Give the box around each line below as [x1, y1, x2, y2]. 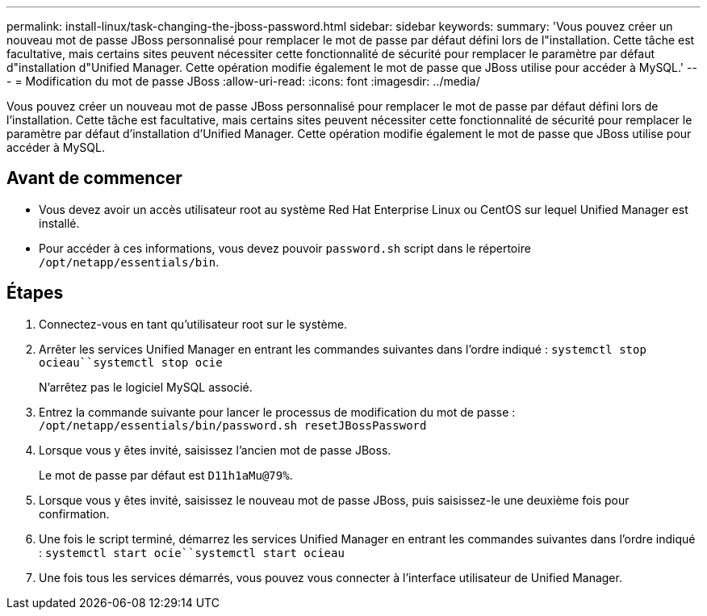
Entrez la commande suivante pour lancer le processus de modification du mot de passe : [39, 404, 516, 419]
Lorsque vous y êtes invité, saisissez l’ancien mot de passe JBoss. [39, 442, 391, 457]
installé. [39, 216, 80, 230]
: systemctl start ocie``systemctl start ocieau [39, 545, 345, 559]
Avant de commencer [6, 168, 182, 189]
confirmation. [39, 506, 110, 521]
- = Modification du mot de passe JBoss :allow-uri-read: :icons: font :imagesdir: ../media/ [6, 74, 480, 88]
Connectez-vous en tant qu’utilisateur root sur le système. [39, 316, 348, 331]
